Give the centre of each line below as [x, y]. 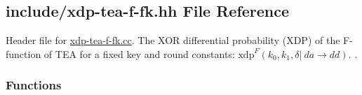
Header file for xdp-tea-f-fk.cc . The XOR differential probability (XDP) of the [173, 40]
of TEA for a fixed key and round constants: [139, 53]
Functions [34, 85]
